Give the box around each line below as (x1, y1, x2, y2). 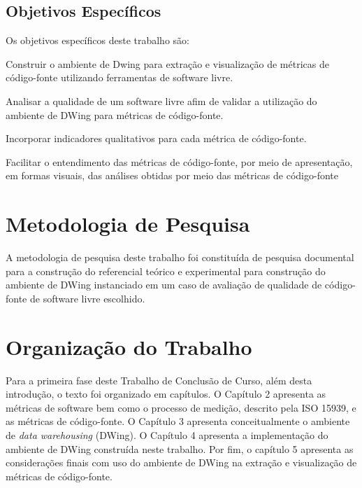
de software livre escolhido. (29, 291, 145, 305)
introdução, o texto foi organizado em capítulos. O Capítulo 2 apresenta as (6, 386, 326, 401)
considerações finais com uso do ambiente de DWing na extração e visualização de (6, 455, 357, 470)
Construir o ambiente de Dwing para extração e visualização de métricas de (6, 56, 329, 71)
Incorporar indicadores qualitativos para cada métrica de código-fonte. (6, 131, 307, 146)
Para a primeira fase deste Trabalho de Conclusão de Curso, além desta (6, 372, 312, 387)
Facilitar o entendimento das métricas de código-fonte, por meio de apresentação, (6, 154, 353, 169)
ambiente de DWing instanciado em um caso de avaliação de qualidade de (6, 277, 322, 292)
